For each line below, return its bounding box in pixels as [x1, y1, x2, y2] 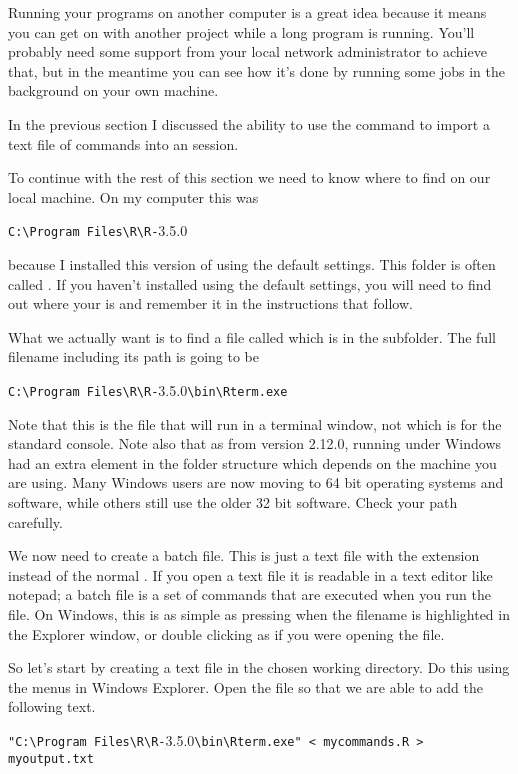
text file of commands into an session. [8, 133, 239, 154]
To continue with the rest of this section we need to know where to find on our [8, 167, 491, 188]
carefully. [8, 511, 63, 532]
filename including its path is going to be [8, 346, 260, 367]
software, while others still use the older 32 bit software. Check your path [8, 492, 458, 512]
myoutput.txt [8, 751, 94, 766]
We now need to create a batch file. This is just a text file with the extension [8, 545, 480, 566]
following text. [8, 696, 96, 717]
